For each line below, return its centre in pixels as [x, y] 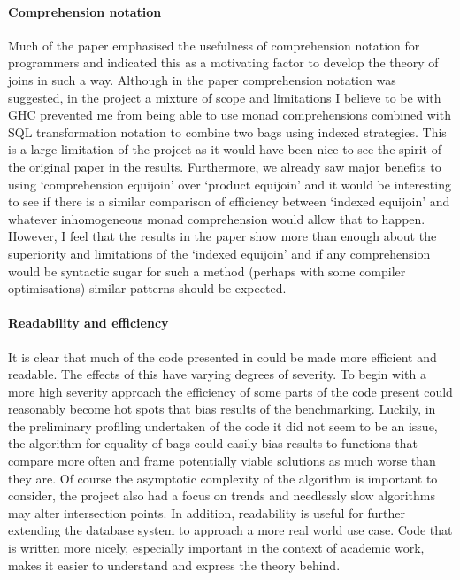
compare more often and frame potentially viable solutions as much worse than [222, 461]
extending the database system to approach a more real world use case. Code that [230, 530]
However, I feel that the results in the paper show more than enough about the [222, 236]
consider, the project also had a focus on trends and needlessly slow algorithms [222, 495]
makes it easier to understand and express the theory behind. [174, 565]
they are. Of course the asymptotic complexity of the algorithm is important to [223, 478]
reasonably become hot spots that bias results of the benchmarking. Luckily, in [222, 409]
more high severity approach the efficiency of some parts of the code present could [230, 391]
